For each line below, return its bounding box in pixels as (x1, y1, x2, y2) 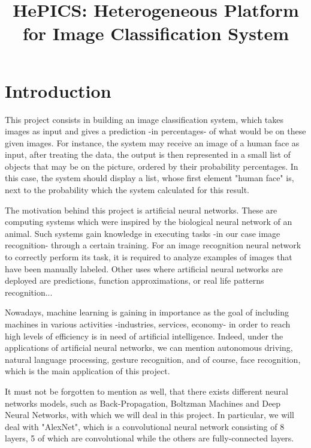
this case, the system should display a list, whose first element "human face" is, (5, 172, 294, 184)
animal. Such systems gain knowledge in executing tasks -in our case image (5, 227, 280, 239)
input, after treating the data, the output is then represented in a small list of (5, 148, 291, 161)
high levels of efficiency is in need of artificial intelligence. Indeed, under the (5, 329, 283, 342)
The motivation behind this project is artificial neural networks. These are (5, 203, 277, 216)
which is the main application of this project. (5, 365, 170, 377)
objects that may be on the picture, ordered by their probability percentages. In (5, 160, 298, 172)
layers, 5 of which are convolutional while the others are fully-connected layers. (5, 432, 294, 444)
